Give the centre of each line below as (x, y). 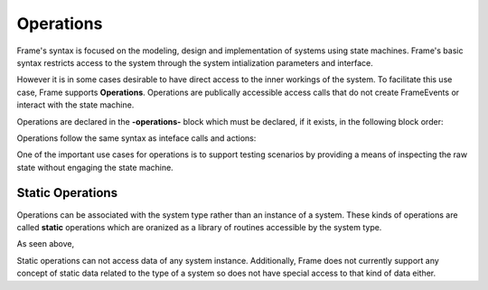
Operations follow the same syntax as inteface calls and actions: (136, 138)
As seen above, (46, 244)
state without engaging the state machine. (95, 167)
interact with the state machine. (75, 105)
